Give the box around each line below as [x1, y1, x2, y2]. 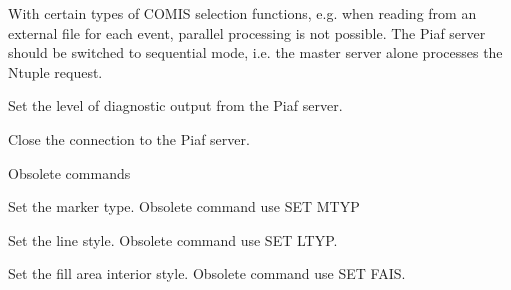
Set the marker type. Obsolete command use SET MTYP [8, 196, 360, 217]
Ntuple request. [8, 61, 103, 82]
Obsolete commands [8, 162, 131, 183]
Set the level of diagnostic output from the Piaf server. [8, 95, 343, 116]
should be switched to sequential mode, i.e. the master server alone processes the [8, 42, 503, 63]
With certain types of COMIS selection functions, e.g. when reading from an [8, 3, 477, 23]
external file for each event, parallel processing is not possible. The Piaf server [8, 22, 486, 43]
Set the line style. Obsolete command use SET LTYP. [8, 229, 338, 250]
